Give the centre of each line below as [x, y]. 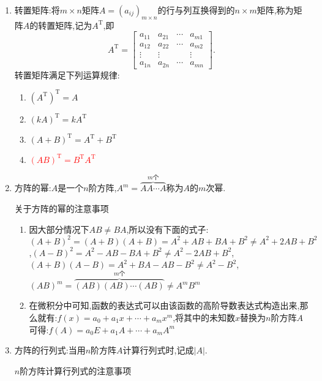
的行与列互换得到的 [196, 10]
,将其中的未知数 [204, 317]
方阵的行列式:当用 [50, 350]
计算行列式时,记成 [158, 350]
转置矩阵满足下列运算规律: [67, 74]
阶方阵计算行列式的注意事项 [76, 370]
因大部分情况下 [59, 229]
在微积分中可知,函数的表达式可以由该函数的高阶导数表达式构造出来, [164, 305]
